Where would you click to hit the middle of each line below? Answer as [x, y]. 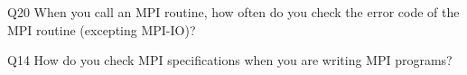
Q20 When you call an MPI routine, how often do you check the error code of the [233, 12]
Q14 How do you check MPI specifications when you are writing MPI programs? [230, 60]
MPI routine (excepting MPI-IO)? [102, 29]
